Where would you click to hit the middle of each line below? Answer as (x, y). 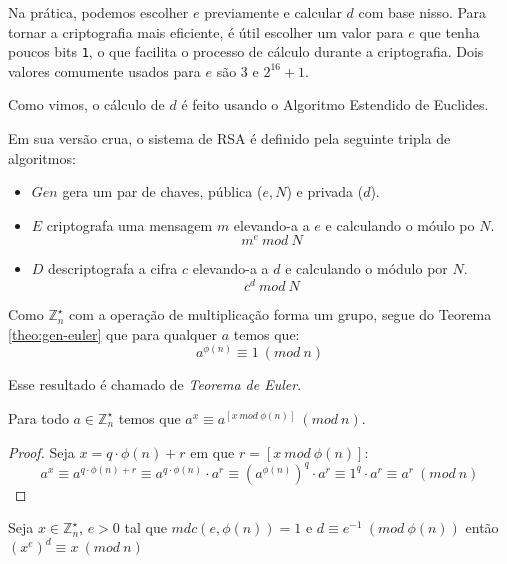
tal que (145, 527)
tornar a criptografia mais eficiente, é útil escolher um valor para (206, 31)
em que (212, 451)
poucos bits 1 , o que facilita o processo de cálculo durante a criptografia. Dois (246, 51)
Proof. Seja (41, 451)
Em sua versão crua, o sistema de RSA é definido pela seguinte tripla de (229, 138)
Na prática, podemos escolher (98, 12)
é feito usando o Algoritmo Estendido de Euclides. (335, 104)
